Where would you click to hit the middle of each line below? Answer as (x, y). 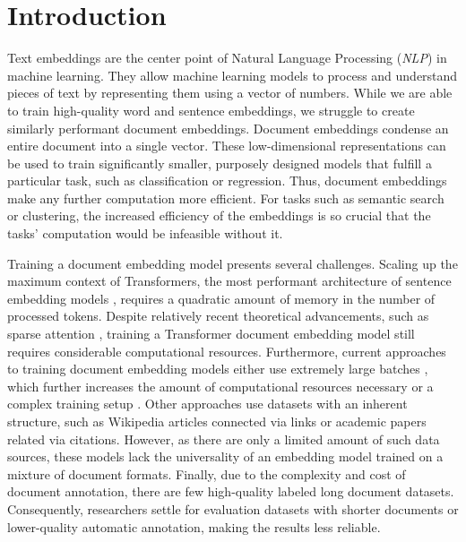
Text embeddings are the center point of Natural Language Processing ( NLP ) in (227, 58)
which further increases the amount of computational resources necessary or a (220, 386)
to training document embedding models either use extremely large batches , (218, 369)
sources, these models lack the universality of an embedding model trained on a (225, 456)
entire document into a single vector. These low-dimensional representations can (227, 146)
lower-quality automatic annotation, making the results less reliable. (194, 526)
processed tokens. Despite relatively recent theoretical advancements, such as (218, 316)
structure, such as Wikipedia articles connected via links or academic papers (217, 421)
